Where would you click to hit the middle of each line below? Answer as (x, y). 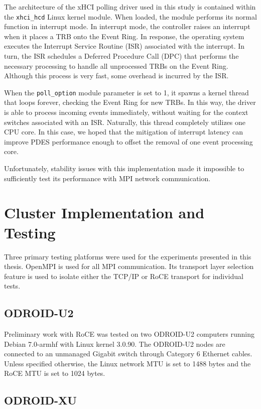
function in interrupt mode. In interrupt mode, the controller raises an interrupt (127, 26)
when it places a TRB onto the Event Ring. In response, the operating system (124, 36)
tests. (12, 286)
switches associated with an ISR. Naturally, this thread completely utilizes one (125, 122)
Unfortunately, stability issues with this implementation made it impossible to (124, 168)
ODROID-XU (40, 400)
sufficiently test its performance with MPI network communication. (107, 178)
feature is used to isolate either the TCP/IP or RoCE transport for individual (124, 276)
